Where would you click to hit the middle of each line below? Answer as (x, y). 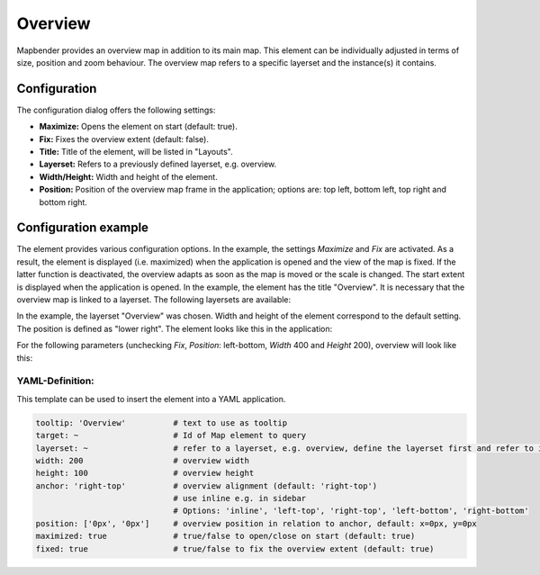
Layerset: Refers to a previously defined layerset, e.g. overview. (158, 164)
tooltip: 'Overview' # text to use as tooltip (162, 422)
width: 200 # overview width (142, 460)
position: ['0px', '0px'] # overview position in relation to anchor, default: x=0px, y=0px (256, 523)
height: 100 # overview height (145, 473)
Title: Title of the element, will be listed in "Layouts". (136, 152)
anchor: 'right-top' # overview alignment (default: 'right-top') (207, 485)
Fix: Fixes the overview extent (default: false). (124, 139)
